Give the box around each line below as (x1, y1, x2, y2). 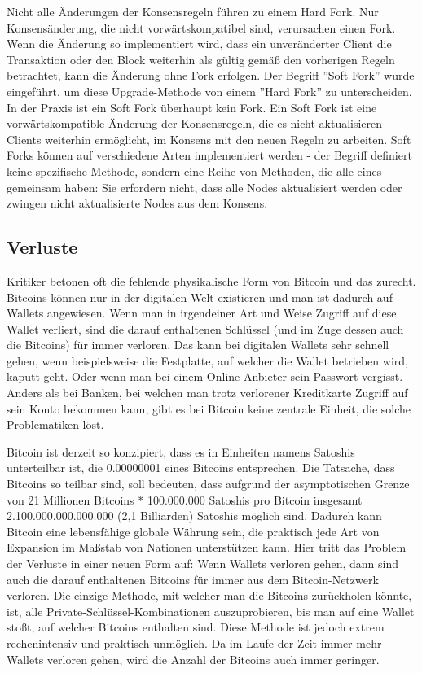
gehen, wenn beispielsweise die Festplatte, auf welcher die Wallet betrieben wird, (7, 352, 408, 369)
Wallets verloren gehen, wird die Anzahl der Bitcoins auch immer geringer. (7, 650, 380, 667)
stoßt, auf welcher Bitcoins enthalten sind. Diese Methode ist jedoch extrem (7, 618, 385, 636)
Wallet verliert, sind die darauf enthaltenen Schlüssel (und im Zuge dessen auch (7, 320, 404, 337)
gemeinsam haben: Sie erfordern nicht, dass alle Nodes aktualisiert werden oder (7, 178, 402, 195)
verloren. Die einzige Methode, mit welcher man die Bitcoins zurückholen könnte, (7, 587, 412, 604)
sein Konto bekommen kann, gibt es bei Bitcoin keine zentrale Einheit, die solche (7, 400, 411, 417)
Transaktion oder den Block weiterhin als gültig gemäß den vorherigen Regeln (7, 50, 395, 68)
